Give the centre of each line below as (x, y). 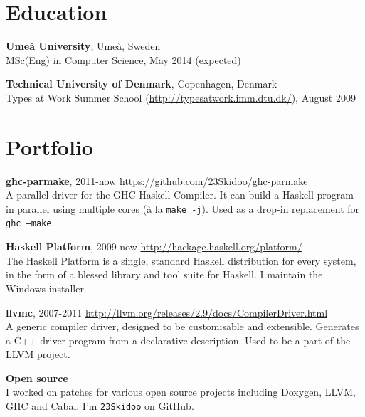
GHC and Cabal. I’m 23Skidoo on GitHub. (100, 406)
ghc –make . (30, 222)
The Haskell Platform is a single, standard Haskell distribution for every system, (181, 260)
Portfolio (49, 146)
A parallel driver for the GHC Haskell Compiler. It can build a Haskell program (180, 195)
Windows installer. (46, 288)
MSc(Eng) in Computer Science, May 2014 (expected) (123, 59)
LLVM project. (38, 354)
